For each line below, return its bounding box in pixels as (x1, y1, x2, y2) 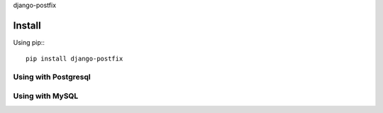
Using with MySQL (13, 91, 79, 101)
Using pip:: (13, 38, 45, 46)
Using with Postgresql (13, 72, 91, 82)
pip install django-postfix (26, 55, 123, 63)
